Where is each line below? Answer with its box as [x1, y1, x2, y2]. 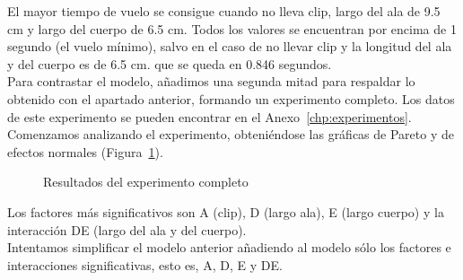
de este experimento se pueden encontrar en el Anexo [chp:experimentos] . [7, 107, 412, 126]
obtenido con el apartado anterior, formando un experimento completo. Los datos [7, 89, 455, 108]
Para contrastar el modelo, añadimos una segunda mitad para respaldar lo [7, 72, 415, 91]
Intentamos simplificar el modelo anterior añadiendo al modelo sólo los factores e [7, 238, 451, 257]
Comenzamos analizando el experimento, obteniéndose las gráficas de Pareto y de [7, 125, 454, 144]
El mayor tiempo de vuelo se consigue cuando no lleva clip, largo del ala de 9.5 [7, 2, 441, 20]
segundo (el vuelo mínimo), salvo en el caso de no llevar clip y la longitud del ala [7, 37, 452, 56]
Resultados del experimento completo [43, 172, 249, 191]
